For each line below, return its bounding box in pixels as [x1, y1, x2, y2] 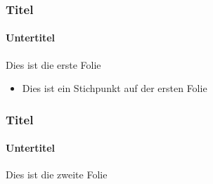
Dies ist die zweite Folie [6, 167, 108, 182]
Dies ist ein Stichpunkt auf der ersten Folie [22, 81, 207, 96]
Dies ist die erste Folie [6, 57, 101, 72]
